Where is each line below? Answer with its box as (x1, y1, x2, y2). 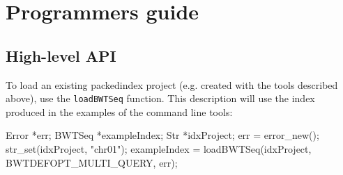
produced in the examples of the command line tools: (6, 104, 233, 119)
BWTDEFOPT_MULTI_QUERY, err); (6, 155, 178, 169)
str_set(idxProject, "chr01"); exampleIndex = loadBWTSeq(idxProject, (6, 142, 312, 156)
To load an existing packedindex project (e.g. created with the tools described (6, 77, 338, 92)
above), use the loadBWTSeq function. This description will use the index (6, 91, 315, 106)
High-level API (6, 44, 116, 66)
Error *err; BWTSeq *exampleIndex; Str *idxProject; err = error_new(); (6, 128, 319, 142)
